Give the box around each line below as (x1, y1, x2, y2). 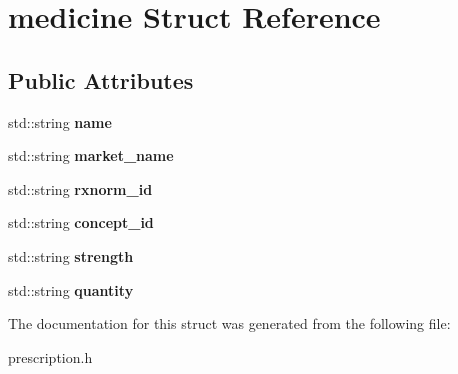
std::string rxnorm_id (8, 178, 153, 199)
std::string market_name (8, 145, 174, 166)
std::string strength (8, 245, 134, 266)
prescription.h (8, 346, 93, 367)
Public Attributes (8, 64, 194, 95)
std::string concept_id (8, 212, 154, 233)
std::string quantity (8, 279, 134, 300)
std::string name (8, 111, 112, 132)
